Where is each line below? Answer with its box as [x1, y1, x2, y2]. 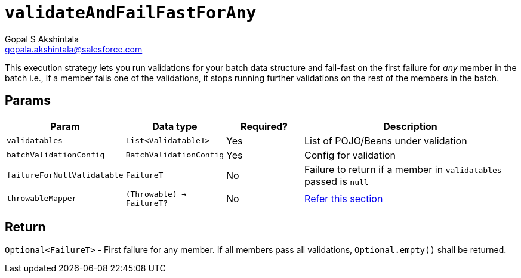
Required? [241, 120, 288, 132]
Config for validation [304, 149, 396, 161]
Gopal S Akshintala [5, 33, 79, 44]
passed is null [304, 175, 369, 187]
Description [383, 120, 437, 132]
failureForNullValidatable [7, 171, 124, 180]
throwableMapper [7, 194, 77, 203]
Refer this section [304, 192, 383, 205]
